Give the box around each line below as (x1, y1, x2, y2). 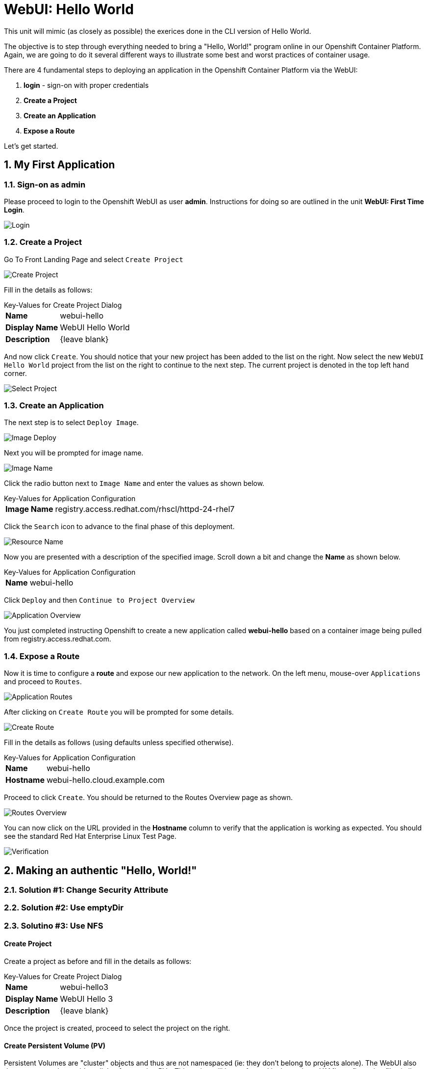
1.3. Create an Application (4, 401, 104, 411)
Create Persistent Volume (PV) (4, 1041, 106, 1050)
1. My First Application (4, 159, 115, 171)
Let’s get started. (4, 141, 58, 150)
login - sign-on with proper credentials (24, 80, 149, 89)
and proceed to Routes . (4, 677, 82, 686)
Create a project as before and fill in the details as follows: (4, 957, 192, 966)
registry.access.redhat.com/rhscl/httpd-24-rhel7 (55, 504, 235, 514)
